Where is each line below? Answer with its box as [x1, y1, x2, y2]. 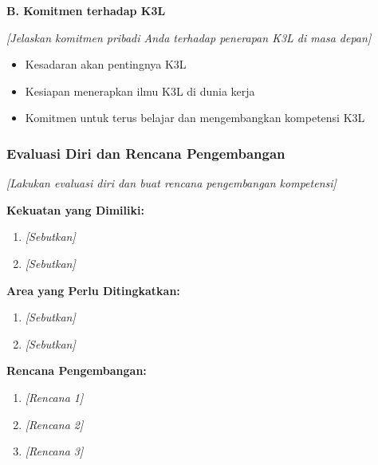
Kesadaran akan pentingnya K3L [25, 56, 187, 73]
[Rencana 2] [25, 416, 84, 432]
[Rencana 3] [25, 443, 84, 459]
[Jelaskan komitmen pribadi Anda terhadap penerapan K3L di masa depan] [6, 29, 372, 45]
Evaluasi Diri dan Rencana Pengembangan [6, 143, 285, 163]
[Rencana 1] [25, 388, 84, 405]
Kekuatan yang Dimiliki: [6, 201, 144, 218]
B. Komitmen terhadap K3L [6, 2, 166, 18]
